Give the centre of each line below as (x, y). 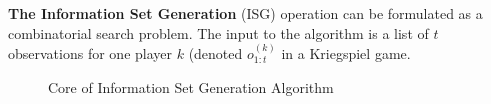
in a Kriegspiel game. (346, 53)
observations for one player (90, 53)
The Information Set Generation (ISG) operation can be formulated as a (245, 13)
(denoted (215, 53)
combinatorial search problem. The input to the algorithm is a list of (218, 32)
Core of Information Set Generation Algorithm (191, 86)
